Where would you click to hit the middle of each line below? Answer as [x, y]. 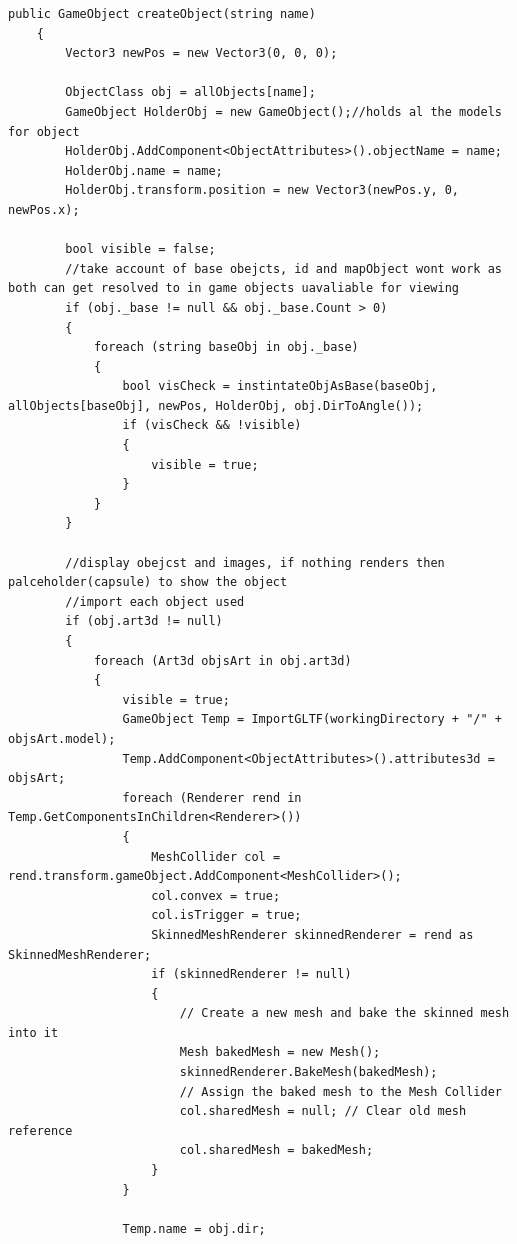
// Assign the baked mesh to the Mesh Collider [340, 1091]
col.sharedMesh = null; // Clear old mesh [323, 1111]
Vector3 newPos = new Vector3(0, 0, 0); [201, 53]
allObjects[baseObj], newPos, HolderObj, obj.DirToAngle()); [216, 405]
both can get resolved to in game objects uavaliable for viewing [234, 288]
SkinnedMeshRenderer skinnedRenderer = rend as [312, 934]
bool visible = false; [140, 249]
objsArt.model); [62, 738]
